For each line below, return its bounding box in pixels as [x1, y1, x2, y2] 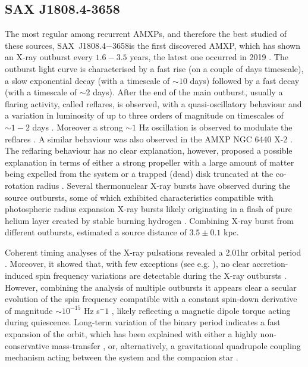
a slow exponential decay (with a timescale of [5, 74, 170, 86]
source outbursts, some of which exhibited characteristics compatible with [5, 191, 274, 203]
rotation [5, 179, 34, 191]
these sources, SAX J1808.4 [5, 39, 106, 51]
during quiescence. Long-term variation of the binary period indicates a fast [5, 316, 281, 328]
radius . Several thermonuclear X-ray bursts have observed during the [36, 179, 291, 191]
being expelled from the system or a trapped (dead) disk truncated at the [5, 167, 274, 180]
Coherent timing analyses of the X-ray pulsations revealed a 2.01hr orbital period [5, 245, 301, 258]
